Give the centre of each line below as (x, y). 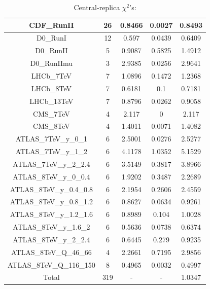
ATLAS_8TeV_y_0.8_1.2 (51, 202)
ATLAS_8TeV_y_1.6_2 (51, 227)
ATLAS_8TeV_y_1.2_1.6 (51, 214)
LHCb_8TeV (51, 88)
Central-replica (97, 7)
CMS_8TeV (51, 126)
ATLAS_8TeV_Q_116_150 (51, 264)
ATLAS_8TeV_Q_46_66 (51, 252)
